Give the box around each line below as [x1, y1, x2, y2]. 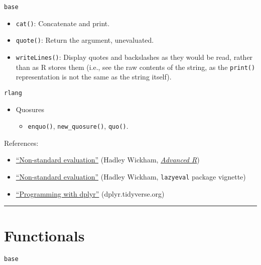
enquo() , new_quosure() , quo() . [28, 121, 128, 131]
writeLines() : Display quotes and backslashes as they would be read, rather [16, 51, 253, 62]
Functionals [4, 225, 85, 246]
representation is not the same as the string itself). [16, 71, 172, 82]
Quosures [16, 104, 44, 114]
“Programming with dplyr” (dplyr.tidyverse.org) [16, 188, 165, 199]
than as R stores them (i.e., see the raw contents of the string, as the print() [16, 61, 255, 72]
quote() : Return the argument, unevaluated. [16, 35, 154, 45]
